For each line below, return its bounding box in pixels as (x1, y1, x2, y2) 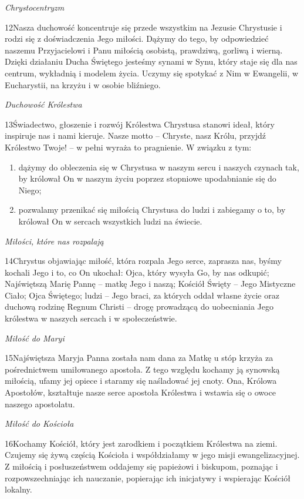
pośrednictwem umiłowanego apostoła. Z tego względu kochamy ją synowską (5, 363, 280, 375)
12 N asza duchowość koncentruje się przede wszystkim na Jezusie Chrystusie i (5, 21, 282, 33)
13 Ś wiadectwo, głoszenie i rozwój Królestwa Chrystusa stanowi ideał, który (5, 118, 275, 130)
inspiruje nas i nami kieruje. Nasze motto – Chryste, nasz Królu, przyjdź (5, 129, 266, 142)
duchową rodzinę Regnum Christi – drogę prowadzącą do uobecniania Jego (5, 300, 273, 313)
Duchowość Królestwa (5, 98, 82, 110)
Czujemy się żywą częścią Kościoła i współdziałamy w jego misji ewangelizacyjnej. (5, 448, 300, 461)
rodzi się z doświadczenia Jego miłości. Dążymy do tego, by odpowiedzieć (5, 32, 269, 45)
